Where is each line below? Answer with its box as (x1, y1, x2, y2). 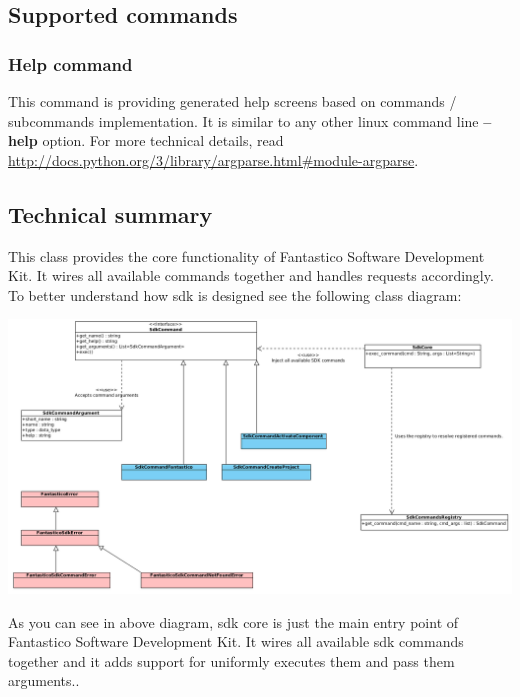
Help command (8, 51, 133, 76)
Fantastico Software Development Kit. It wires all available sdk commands (8, 631, 464, 652)
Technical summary (8, 198, 213, 229)
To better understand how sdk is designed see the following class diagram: (8, 284, 462, 305)
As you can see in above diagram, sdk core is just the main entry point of (8, 611, 459, 632)
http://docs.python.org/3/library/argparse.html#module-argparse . (8, 149, 419, 170)
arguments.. (8, 670, 80, 691)
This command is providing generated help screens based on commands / (8, 91, 457, 111)
